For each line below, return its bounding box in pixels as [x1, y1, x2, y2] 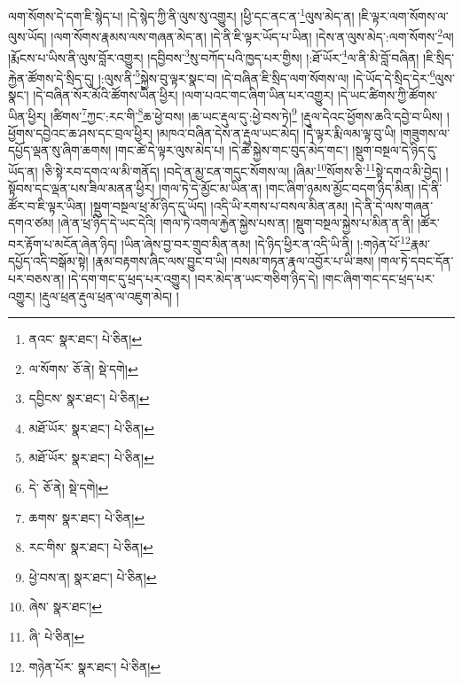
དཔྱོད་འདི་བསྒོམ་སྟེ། [8, 252, 89, 270]
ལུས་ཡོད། [8, 27, 47, 45]
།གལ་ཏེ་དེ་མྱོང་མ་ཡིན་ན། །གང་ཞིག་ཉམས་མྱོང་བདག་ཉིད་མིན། [158, 179, 415, 198]
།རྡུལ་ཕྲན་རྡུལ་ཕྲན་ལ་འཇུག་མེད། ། [39, 286, 179, 305]
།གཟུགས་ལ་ [400, 123, 450, 142]
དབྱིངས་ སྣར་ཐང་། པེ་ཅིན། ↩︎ [28, 389, 150, 408]
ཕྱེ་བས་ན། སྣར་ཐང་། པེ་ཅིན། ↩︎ [28, 567, 157, 586]
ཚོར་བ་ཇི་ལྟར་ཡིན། [8, 196, 87, 214]
